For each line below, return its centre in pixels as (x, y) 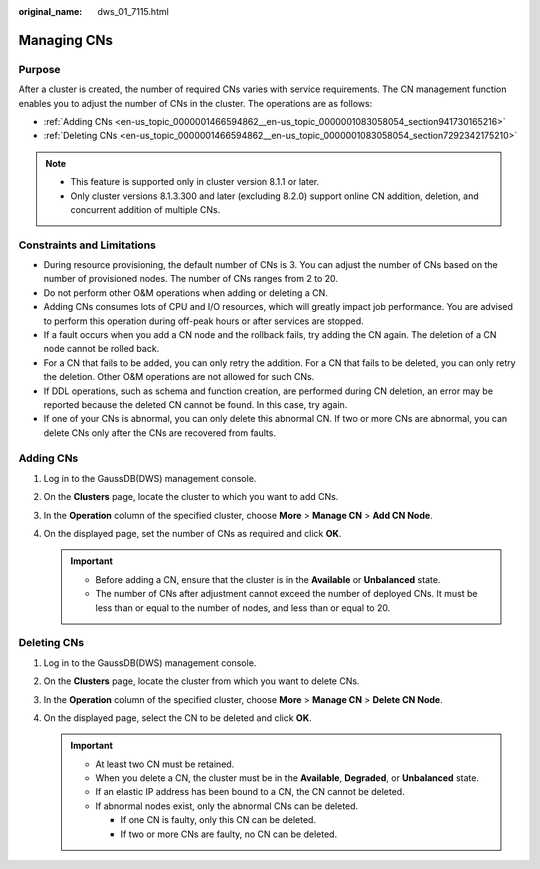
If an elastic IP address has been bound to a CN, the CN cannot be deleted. (250, 792)
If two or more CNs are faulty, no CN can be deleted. (229, 834)
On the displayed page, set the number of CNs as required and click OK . (192, 534)
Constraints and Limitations (87, 245)
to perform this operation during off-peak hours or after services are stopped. (203, 321)
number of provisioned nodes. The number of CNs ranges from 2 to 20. (191, 279)
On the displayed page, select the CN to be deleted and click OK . (177, 717)
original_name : (50, 11)
